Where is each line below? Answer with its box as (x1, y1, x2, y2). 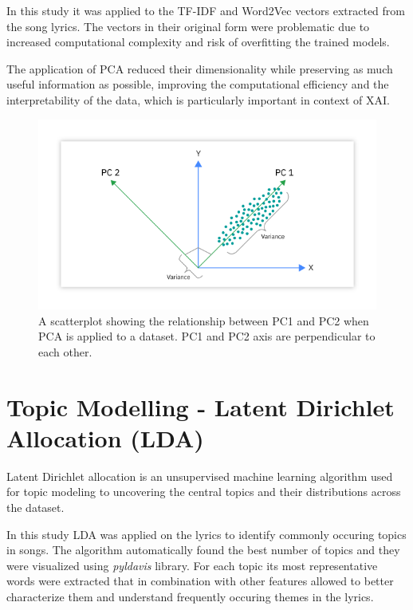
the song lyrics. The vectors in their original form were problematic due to (6, 18, 370, 34)
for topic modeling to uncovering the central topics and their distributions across (6, 483, 401, 500)
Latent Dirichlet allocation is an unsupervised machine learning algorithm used (6, 467, 393, 484)
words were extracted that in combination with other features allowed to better (6, 573, 394, 589)
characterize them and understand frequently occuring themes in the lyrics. (6, 588, 374, 604)
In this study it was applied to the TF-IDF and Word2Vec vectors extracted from (6, 2, 405, 18)
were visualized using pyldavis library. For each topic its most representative (6, 557, 378, 573)
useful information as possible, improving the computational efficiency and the (6, 76, 389, 92)
